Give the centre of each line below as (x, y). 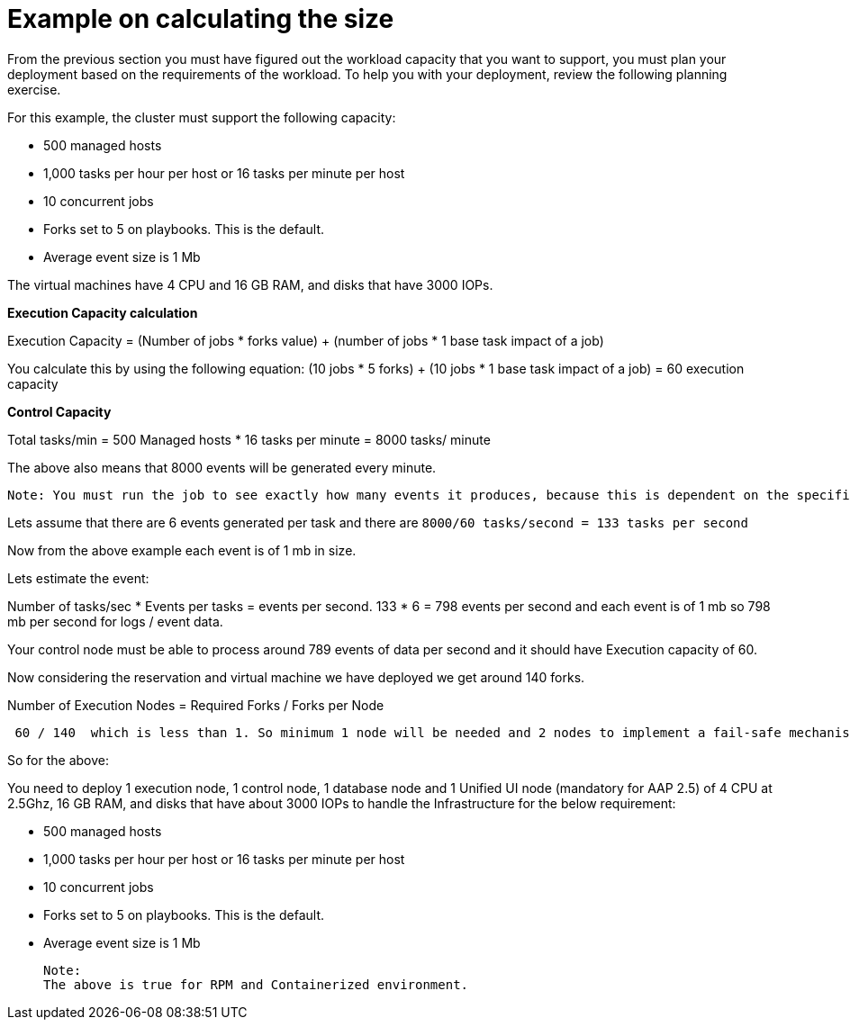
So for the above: (58, 760)
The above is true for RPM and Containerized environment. (256, 984)
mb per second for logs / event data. (115, 621)
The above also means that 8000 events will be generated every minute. (222, 467)
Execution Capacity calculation (103, 312)
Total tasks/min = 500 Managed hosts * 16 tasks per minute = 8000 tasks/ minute (249, 439)
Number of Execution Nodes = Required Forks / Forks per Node (196, 705)
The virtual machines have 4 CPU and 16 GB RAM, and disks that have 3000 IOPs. (250, 284)
